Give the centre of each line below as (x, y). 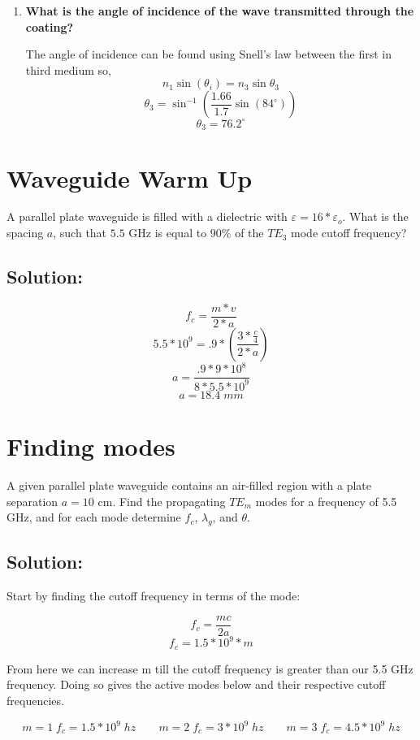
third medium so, (68, 69)
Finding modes (91, 446)
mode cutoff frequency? (349, 233)
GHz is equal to (168, 233)
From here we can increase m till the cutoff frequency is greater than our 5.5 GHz (210, 668)
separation (32, 501)
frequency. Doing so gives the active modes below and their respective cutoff (196, 684)
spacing (25, 233)
